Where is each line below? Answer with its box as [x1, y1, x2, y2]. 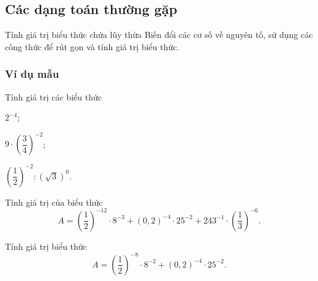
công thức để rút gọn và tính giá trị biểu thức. [5, 40, 180, 53]
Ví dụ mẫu [5, 66, 59, 81]
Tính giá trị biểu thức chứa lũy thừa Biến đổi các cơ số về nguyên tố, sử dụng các [5, 28, 313, 41]
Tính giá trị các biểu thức [5, 90, 102, 103]
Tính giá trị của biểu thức [5, 195, 103, 208]
